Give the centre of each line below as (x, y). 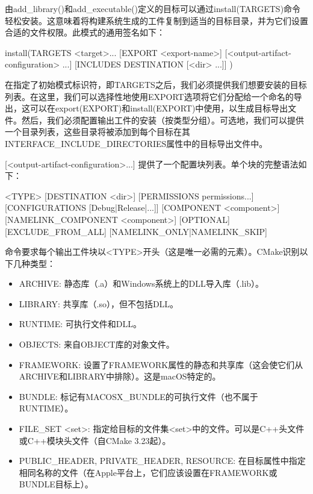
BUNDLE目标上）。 (56, 484)
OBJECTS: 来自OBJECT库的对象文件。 (97, 344)
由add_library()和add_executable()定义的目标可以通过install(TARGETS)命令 (153, 8)
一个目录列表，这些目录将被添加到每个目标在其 (98, 132)
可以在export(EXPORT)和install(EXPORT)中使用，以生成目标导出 (159, 108)
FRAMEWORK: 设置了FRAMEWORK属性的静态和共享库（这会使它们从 (161, 364)
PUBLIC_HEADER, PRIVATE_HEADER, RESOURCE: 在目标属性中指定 (162, 461)
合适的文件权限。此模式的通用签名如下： (85, 32)
